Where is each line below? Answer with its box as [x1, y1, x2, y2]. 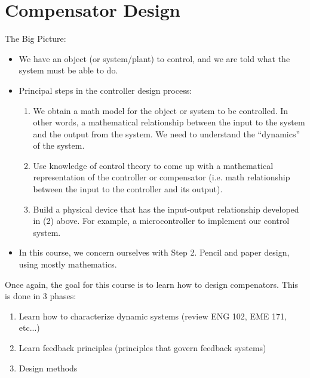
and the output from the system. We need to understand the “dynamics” [33, 127, 300, 140]
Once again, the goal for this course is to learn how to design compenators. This [5, 278, 298, 290]
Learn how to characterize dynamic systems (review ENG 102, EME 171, [19, 309, 287, 322]
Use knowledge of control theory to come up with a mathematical [33, 159, 274, 171]
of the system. [33, 139, 85, 152]
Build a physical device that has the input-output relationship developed [33, 202, 299, 215]
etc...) [19, 321, 40, 334]
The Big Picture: [5, 32, 66, 45]
